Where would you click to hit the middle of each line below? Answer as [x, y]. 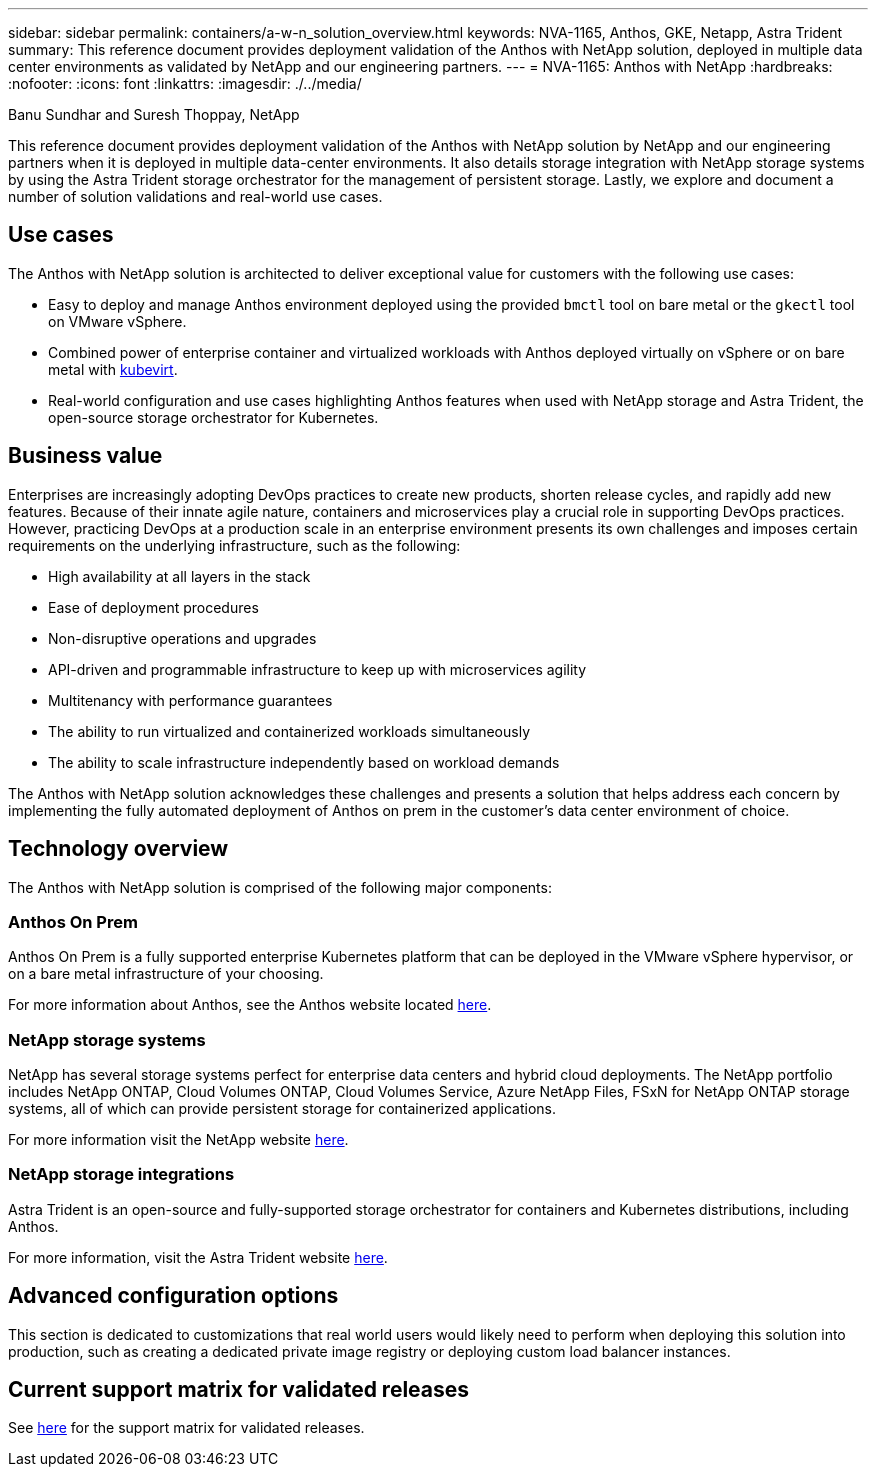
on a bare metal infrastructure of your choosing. [166, 974]
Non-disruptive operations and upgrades [182, 638]
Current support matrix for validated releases [239, 1390]
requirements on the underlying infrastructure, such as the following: [234, 545]
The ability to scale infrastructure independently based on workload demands [304, 762]
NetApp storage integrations [121, 1174]
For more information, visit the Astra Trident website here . [198, 1257]
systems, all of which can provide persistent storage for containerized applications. [282, 1109]
